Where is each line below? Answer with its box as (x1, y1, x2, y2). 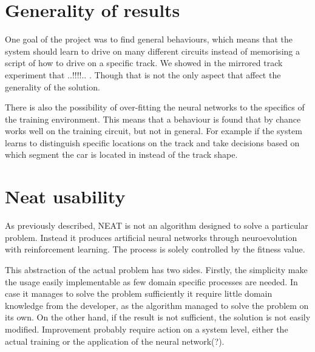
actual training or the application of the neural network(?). (5, 334, 225, 347)
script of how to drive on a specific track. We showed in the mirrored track (5, 56, 283, 69)
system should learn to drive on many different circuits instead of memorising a (5, 44, 300, 57)
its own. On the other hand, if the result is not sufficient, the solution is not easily (5, 311, 311, 323)
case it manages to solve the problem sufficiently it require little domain (5, 287, 273, 300)
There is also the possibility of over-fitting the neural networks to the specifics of (5, 101, 305, 113)
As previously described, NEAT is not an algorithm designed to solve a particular (5, 219, 308, 232)
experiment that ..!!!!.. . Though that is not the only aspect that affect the (5, 68, 281, 81)
